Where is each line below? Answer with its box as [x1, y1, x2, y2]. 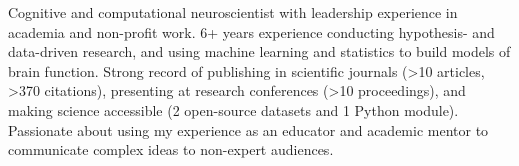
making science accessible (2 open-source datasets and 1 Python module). [8, 99, 459, 120]
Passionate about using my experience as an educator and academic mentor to [8, 119, 489, 140]
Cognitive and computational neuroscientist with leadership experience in [8, 2, 458, 22]
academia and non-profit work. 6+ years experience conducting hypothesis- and [8, 21, 495, 42]
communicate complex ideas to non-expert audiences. [8, 139, 334, 160]
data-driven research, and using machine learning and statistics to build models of [8, 41, 511, 62]
